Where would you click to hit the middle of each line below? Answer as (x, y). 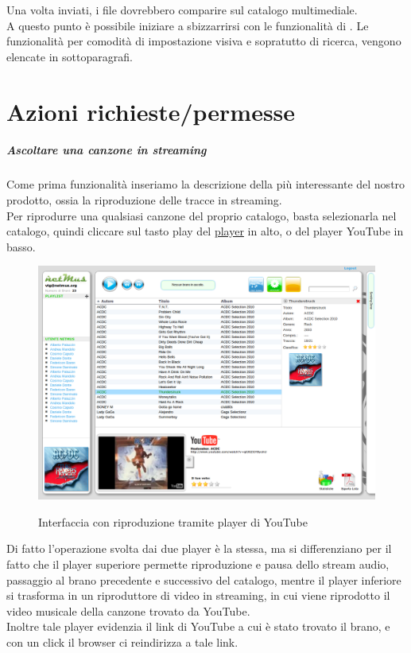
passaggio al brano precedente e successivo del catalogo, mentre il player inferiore (204, 579)
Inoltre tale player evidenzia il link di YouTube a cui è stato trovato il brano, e (198, 626)
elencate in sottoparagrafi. (70, 56)
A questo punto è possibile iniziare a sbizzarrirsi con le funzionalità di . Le (188, 25)
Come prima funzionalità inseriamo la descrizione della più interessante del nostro (206, 184)
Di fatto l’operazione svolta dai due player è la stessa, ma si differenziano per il (199, 548)
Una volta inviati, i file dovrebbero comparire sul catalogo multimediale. (182, 10)
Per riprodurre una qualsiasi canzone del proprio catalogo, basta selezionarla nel (202, 215)
